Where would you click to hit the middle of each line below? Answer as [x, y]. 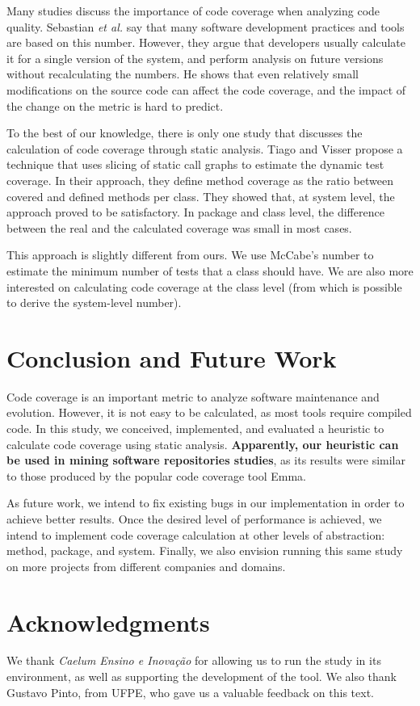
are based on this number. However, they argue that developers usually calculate [206, 42]
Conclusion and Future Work [172, 357]
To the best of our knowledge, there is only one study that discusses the [185, 133]
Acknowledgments [108, 622]
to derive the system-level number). [94, 303]
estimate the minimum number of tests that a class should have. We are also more [210, 270]
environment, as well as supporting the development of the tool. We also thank [202, 677]
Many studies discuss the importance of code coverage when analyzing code [193, 11]
